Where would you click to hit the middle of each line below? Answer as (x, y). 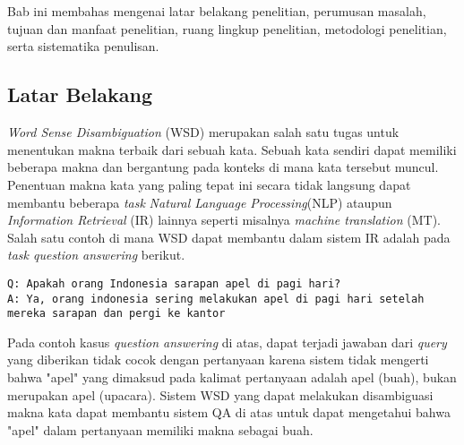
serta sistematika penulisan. (83, 46)
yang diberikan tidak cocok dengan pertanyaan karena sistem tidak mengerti (218, 359)
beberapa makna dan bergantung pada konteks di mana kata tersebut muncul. (223, 167)
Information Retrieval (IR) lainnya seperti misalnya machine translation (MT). (224, 220)
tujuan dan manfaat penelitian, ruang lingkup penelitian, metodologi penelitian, (227, 28)
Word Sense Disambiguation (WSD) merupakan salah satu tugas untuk (203, 132)
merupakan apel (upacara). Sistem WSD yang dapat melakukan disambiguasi (220, 394)
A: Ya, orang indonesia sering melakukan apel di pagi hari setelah (216, 299)
